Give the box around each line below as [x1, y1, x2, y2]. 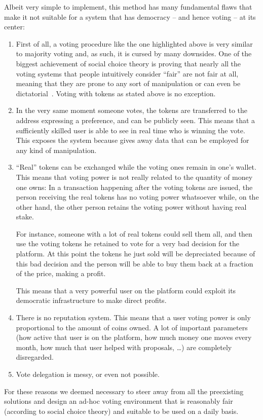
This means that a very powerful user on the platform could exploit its [16, 285, 236, 295]
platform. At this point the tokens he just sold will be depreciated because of [16, 248, 255, 259]
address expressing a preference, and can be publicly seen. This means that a [16, 114, 255, 125]
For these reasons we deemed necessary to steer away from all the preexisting [4, 386, 244, 396]
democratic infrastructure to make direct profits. [16, 295, 167, 306]
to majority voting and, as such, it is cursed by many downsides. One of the [16, 48, 252, 59]
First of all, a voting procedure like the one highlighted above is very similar [16, 38, 253, 49]
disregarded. [16, 352, 54, 362]
